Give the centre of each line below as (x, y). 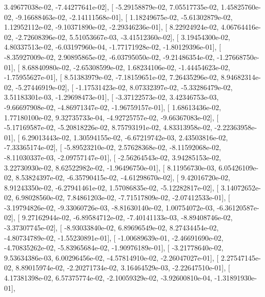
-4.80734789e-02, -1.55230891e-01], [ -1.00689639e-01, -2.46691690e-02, (114, 237)
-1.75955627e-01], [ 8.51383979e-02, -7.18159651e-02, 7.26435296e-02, (111, 77)
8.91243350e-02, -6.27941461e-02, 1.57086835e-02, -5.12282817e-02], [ (111, 187)
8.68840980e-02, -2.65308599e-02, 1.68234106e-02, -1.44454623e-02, (126, 67)
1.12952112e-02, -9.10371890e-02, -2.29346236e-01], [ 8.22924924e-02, (111, 27)
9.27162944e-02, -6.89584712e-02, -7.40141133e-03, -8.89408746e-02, (127, 217)
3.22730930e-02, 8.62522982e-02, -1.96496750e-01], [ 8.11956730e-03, (110, 167)
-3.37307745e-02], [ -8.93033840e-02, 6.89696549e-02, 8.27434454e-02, (111, 228)
